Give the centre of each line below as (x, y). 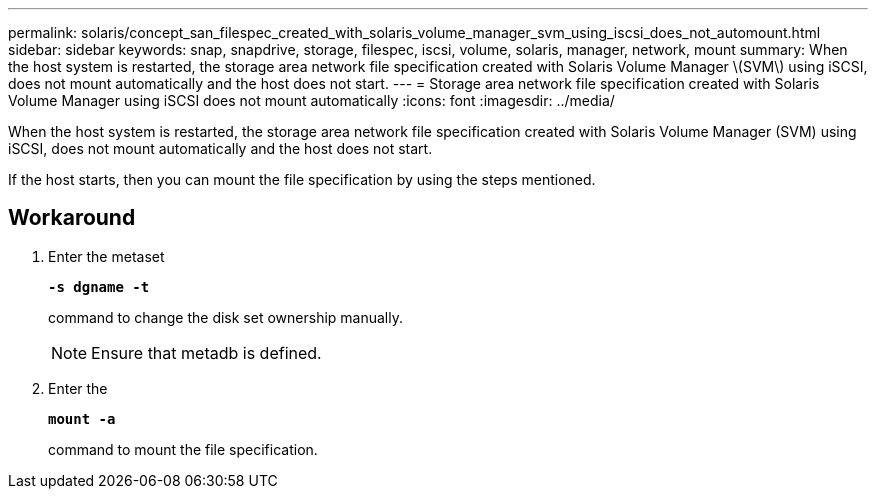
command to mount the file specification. (183, 449)
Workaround (72, 218)
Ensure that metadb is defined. (206, 352)
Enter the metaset (106, 256)
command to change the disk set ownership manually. (225, 317)
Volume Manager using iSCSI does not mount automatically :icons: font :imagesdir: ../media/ (311, 100)
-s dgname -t (99, 286)
